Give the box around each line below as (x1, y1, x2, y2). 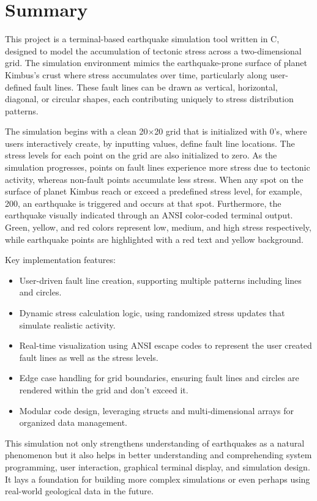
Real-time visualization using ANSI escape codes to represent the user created (19, 339, 312, 352)
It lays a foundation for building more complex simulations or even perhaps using (5, 472, 310, 485)
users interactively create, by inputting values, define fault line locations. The (5, 136, 295, 149)
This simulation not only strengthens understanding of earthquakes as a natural (5, 436, 305, 449)
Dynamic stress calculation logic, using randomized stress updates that (19, 306, 285, 319)
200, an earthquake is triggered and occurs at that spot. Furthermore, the (5, 196, 282, 209)
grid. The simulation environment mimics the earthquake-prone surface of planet (5, 56, 307, 69)
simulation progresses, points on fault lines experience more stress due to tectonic (5, 161, 310, 174)
